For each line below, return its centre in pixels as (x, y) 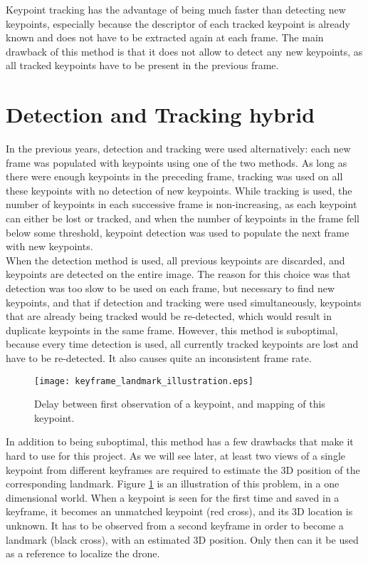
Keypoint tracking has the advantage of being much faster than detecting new (176, 9)
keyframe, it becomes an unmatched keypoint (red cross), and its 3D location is (179, 511)
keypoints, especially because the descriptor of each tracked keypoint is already (178, 23)
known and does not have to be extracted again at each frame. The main (165, 37)
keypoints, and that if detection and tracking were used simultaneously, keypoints (184, 302)
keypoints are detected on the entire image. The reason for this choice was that (178, 274)
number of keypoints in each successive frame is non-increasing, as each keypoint (182, 204)
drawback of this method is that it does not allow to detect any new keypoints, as (184, 51)
